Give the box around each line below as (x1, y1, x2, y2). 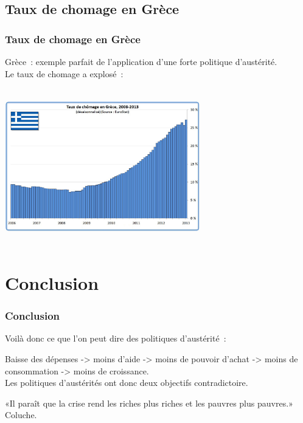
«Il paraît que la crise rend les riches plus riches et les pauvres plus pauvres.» (5, 396, 293, 409)
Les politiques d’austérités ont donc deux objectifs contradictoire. (5, 376, 248, 389)
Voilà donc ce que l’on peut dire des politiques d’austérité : (5, 332, 226, 345)
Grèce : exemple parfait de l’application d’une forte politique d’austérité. (5, 55, 277, 67)
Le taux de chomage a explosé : (5, 67, 124, 80)
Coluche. (5, 408, 37, 421)
